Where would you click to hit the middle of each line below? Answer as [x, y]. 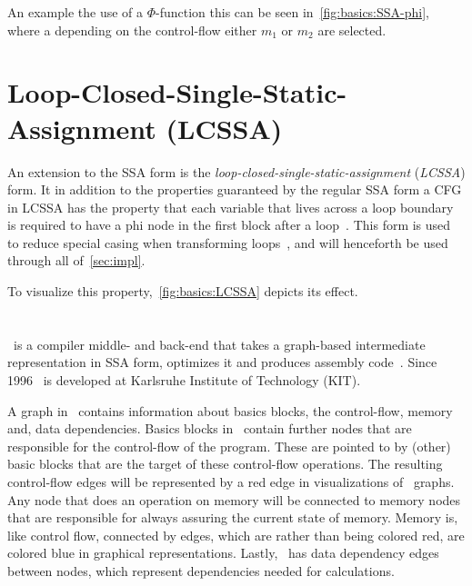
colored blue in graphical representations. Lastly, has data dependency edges [223, 553]
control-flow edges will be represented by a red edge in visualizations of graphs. [231, 482]
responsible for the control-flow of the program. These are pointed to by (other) [229, 446]
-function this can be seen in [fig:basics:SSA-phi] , [292, 12]
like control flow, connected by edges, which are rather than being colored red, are [236, 535]
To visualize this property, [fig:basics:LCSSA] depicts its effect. [183, 291]
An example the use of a [75, 12]
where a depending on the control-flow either [132, 30]
